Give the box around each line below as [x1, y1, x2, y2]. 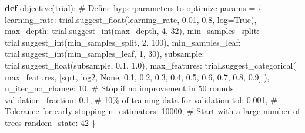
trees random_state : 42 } [5, 116, 96, 128]
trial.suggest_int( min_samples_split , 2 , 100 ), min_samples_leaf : [5, 36, 241, 48]
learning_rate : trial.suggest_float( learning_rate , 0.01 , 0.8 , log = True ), [5, 13, 257, 25]
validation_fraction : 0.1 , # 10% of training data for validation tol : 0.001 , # [5, 93, 277, 105]
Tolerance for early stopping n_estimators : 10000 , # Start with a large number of [5, 105, 300, 117]
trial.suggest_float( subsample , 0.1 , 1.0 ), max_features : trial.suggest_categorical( [5, 59, 296, 71]
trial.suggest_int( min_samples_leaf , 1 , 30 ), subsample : [5, 47, 205, 60]
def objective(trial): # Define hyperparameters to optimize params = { [5, 2, 262, 13]
